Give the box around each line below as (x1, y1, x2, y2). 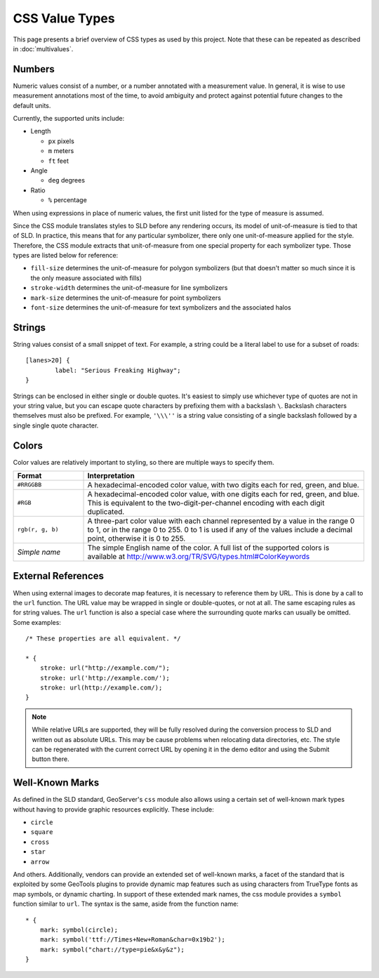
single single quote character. (13, 421, 99, 430)
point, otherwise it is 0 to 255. (87, 534, 186, 543)
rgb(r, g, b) (17, 526, 59, 534)
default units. (13, 101, 51, 110)
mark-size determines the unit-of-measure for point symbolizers (30, 293, 221, 302)
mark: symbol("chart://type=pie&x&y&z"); (39, 945, 185, 953)
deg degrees (48, 176, 86, 185)
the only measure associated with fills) (30, 274, 142, 282)
